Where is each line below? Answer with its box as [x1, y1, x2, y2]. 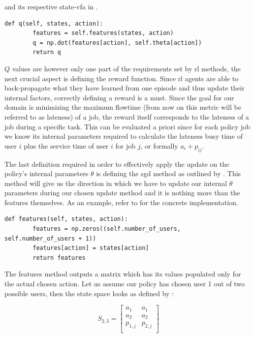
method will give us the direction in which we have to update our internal [4, 178, 227, 188]
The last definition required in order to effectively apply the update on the [4, 158, 229, 169]
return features [32, 254, 86, 261]
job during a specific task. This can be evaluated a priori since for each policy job [4, 121, 251, 131]
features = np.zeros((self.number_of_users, [32, 225, 181, 233]
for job [115, 140, 136, 151]
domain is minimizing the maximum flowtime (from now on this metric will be [4, 102, 241, 112]
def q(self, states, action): [4, 20, 103, 27]
